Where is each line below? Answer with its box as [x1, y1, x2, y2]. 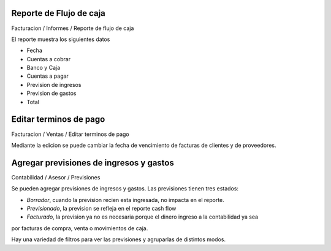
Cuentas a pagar [26, 72, 69, 80]
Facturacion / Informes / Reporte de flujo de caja [11, 24, 134, 32]
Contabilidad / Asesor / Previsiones [11, 173, 101, 181]
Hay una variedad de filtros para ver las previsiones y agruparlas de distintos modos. [11, 236, 226, 243]
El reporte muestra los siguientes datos [11, 36, 110, 43]
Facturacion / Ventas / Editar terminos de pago [11, 130, 130, 138]
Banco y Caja [26, 64, 61, 72]
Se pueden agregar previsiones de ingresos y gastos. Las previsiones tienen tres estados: [11, 185, 239, 192]
